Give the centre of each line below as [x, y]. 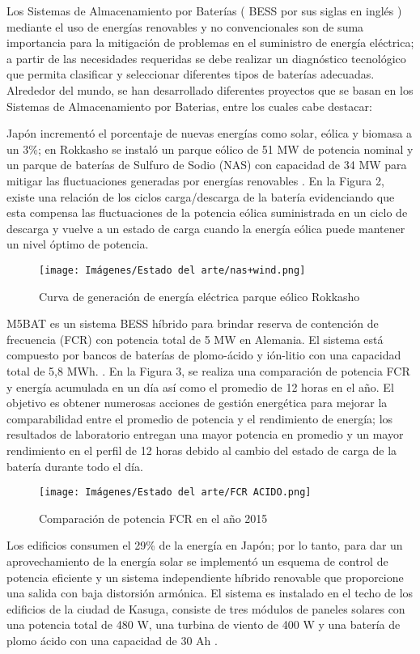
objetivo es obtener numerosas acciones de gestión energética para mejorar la [197, 403]
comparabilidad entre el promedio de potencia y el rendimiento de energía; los [200, 418]
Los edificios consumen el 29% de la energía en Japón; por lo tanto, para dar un [205, 545]
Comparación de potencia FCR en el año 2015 [153, 518]
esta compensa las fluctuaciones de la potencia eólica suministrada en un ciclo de [207, 212]
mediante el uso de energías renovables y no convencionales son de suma [185, 26]
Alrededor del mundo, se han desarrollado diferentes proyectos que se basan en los [210, 89]
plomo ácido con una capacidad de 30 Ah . [112, 640]
